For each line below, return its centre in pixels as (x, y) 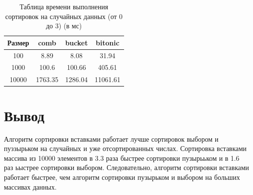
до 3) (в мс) (64, 26)
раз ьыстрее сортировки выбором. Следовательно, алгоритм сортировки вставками (126, 167)
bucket (76, 42)
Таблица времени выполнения (64, 6)
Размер (18, 42)
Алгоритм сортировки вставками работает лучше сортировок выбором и (111, 139)
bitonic (108, 42)
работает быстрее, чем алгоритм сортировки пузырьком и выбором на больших (122, 177)
